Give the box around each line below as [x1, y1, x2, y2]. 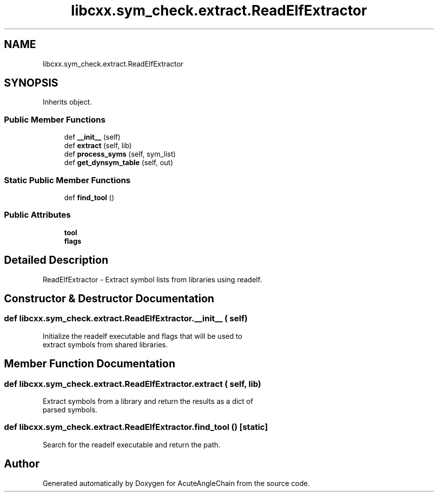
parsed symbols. [42, 405, 97, 414]
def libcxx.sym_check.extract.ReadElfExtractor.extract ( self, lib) [4, 378, 261, 389]
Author [4, 457, 39, 470]
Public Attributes [4, 210, 71, 220]
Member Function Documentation [4, 357, 175, 370]
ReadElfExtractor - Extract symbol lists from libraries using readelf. [42, 275, 262, 284]
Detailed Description [4, 254, 108, 267]
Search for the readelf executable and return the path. [42, 440, 220, 449]
